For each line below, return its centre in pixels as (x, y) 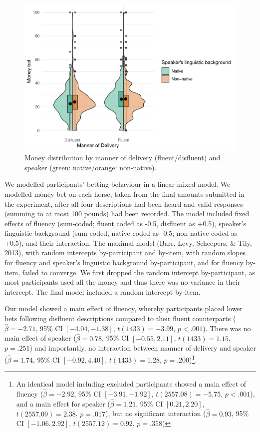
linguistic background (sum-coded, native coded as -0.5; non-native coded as (121, 233)
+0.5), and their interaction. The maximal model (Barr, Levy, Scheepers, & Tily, (128, 242)
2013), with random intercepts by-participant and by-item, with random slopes (125, 252)
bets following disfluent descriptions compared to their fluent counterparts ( (120, 318)
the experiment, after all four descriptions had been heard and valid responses (124, 204)
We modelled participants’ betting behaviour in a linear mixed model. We (118, 184)
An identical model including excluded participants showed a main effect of (131, 384)
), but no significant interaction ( (155, 413)
